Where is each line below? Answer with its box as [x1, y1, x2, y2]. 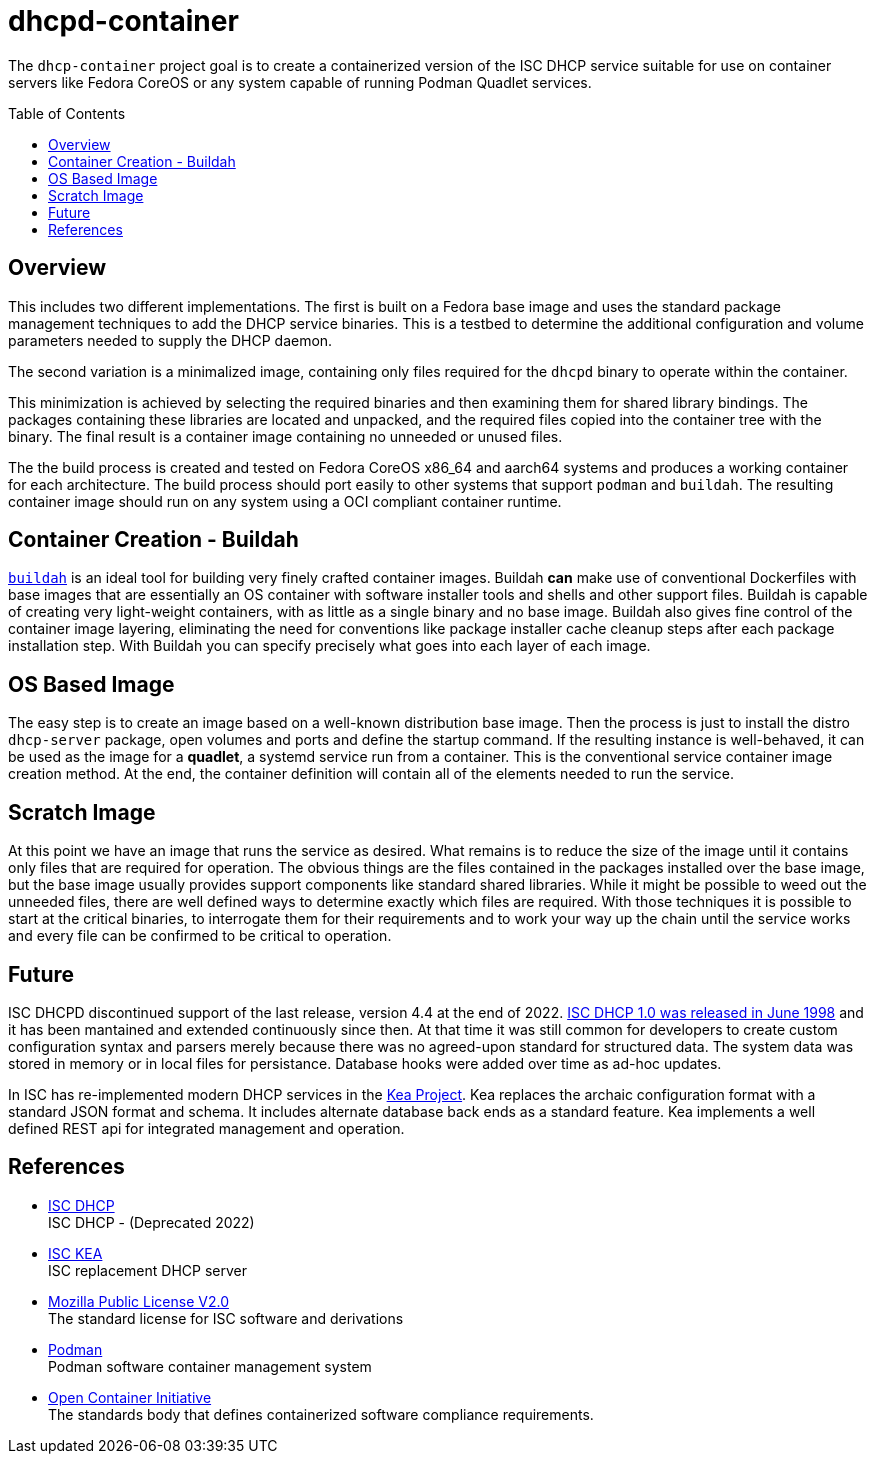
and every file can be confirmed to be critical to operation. [8, 927, 392, 945]
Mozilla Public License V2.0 [48, 1292, 229, 1310]
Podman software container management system [48, 1357, 372, 1375]
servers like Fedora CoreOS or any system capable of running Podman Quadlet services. [8, 73, 592, 91]
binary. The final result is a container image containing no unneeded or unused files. [8, 427, 563, 445]
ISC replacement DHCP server [48, 1261, 247, 1279]
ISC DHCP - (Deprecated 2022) [48, 1213, 255, 1231]
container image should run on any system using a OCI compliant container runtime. [8, 492, 562, 510]
